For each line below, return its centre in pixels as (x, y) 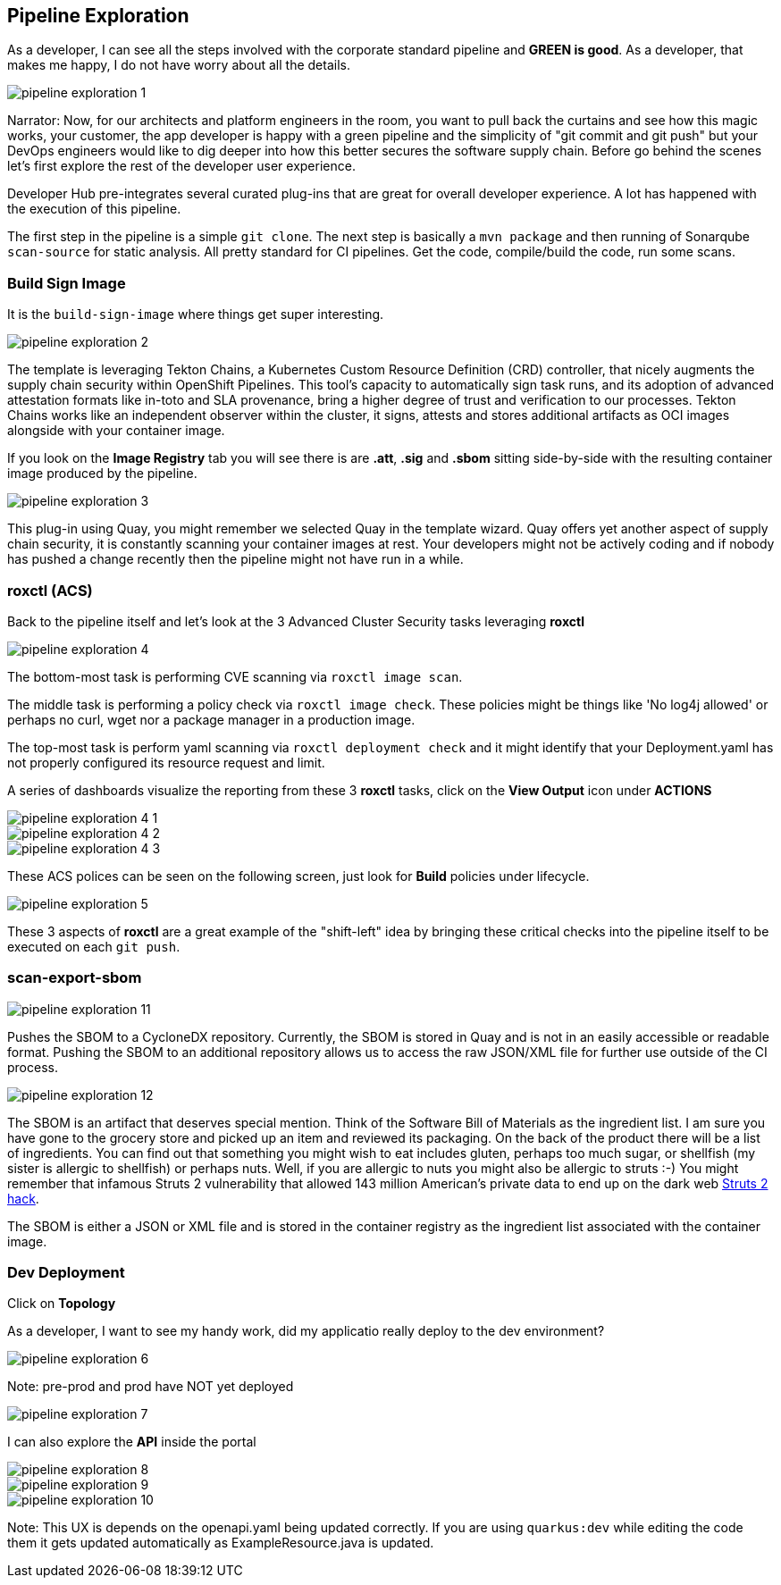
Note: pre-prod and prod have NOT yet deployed (151, 1387)
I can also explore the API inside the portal (132, 1442)
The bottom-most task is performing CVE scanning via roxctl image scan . (235, 676)
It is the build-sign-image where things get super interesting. (196, 314)
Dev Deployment (66, 1273)
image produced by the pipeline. (102, 474)
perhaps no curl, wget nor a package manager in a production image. (211, 719)
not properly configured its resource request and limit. (166, 762)
